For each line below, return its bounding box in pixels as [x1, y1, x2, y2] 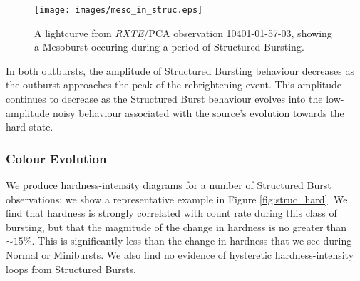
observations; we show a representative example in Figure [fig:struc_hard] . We [6, 191, 348, 206]
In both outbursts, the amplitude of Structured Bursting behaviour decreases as [6, 63, 354, 78]
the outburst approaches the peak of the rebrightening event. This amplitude [6, 77, 341, 92]
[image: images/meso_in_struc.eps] [34, 5, 203, 15]
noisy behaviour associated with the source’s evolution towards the [53, 105, 344, 120]
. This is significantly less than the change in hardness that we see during [31, 233, 352, 248]
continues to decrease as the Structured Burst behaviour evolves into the [6, 91, 323, 106]
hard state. [6, 119, 53, 134]
